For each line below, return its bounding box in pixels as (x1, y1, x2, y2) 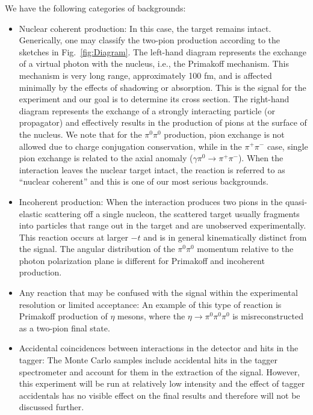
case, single (267, 140, 308, 152)
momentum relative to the (197, 242, 294, 255)
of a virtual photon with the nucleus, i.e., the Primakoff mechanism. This (19, 57, 289, 70)
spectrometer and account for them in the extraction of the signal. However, (19, 365, 300, 378)
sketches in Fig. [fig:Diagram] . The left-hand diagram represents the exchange (19, 45, 307, 58)
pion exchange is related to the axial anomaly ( (19, 152, 193, 164)
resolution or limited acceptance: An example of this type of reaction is (19, 298, 282, 310)
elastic (19, 207, 42, 220)
